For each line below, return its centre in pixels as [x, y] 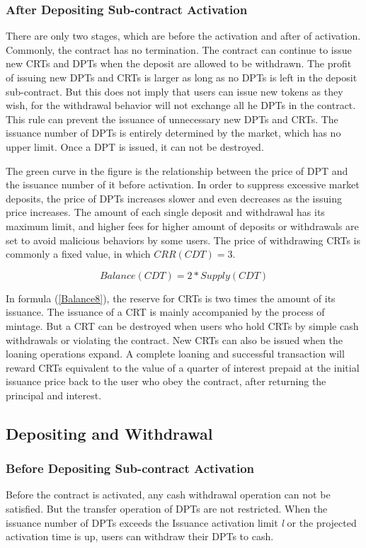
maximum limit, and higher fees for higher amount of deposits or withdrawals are [182, 226]
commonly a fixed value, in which [78, 254]
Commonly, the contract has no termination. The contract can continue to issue [179, 49]
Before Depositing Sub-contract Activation [130, 468]
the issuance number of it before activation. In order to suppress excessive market [183, 184]
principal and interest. [54, 395]
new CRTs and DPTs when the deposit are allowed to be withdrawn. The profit [179, 63]
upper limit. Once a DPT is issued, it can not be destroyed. [135, 146]
